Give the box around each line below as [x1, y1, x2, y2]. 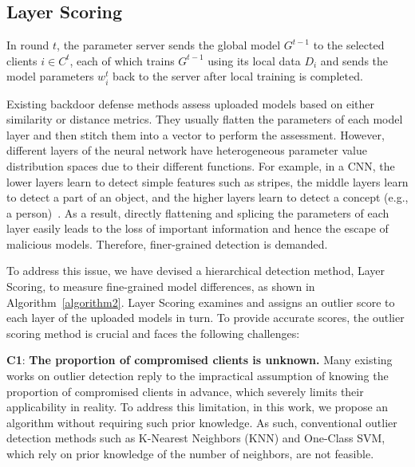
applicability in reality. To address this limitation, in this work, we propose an [6, 398, 389, 415]
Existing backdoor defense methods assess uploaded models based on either [6, 95, 375, 112]
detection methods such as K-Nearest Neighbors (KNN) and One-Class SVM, [6, 430, 385, 446]
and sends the [320, 52, 389, 69]
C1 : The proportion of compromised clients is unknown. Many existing [6, 351, 393, 368]
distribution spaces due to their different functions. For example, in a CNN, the [6, 157, 395, 174]
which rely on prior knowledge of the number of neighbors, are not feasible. [6, 445, 374, 462]
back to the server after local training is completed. [113, 68, 363, 84]
